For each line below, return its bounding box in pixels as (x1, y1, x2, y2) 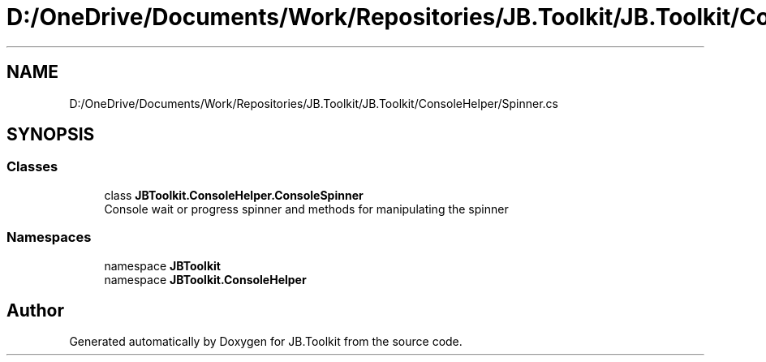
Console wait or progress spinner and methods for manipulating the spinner (104, 201, 509, 216)
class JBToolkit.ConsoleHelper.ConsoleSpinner (104, 187, 364, 202)
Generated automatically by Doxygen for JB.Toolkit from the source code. (69, 334, 463, 349)
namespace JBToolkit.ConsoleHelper (104, 272, 307, 287)
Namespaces (6, 229, 92, 246)
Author (6, 300, 64, 321)
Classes (6, 158, 58, 175)
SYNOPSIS (6, 124, 95, 145)
